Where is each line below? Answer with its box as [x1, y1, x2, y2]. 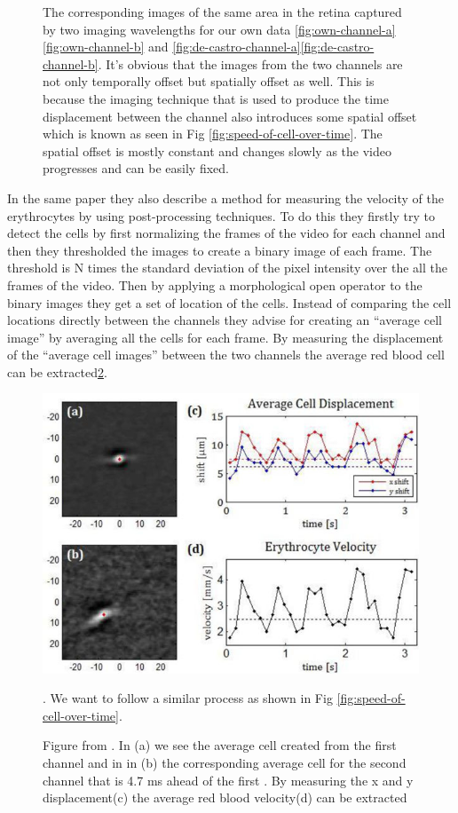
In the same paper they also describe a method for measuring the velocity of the [7, 188, 444, 207]
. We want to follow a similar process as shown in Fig [43, 689, 333, 707]
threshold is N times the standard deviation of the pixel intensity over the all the [7, 258, 447, 277]
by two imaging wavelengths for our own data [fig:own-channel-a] [43, 20, 396, 38]
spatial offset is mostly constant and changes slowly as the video [43, 141, 391, 160]
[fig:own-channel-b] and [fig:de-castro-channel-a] [43, 37, 301, 56]
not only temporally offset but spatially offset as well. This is [43, 72, 375, 91]
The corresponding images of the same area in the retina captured [43, 3, 402, 20]
